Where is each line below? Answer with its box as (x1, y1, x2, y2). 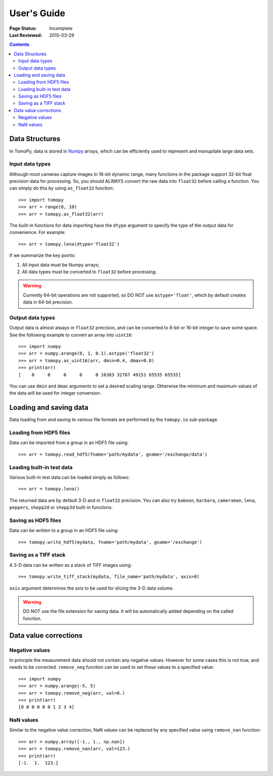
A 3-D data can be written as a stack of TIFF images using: (9, 562, 132, 568)
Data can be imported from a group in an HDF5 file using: (9, 440, 129, 446)
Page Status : (9, 25, 37, 31)
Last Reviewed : (9, 32, 42, 38)
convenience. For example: (9, 229, 66, 235)
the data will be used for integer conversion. (9, 390, 101, 396)
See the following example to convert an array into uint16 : (9, 331, 133, 338)
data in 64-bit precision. (23, 299, 73, 305)
